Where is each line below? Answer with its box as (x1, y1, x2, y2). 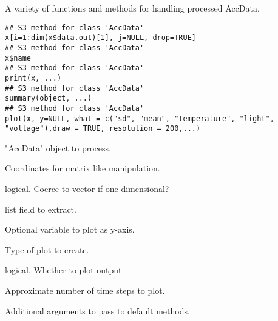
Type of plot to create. (5, 243, 89, 256)
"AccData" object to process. (5, 141, 111, 154)
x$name (5, 53, 31, 62)
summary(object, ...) (5, 94, 92, 103)
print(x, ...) (5, 73, 62, 82)
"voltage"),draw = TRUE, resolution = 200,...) (5, 124, 201, 133)
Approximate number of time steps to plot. (5, 283, 165, 296)
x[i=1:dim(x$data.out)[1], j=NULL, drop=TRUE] (5, 33, 196, 42)
